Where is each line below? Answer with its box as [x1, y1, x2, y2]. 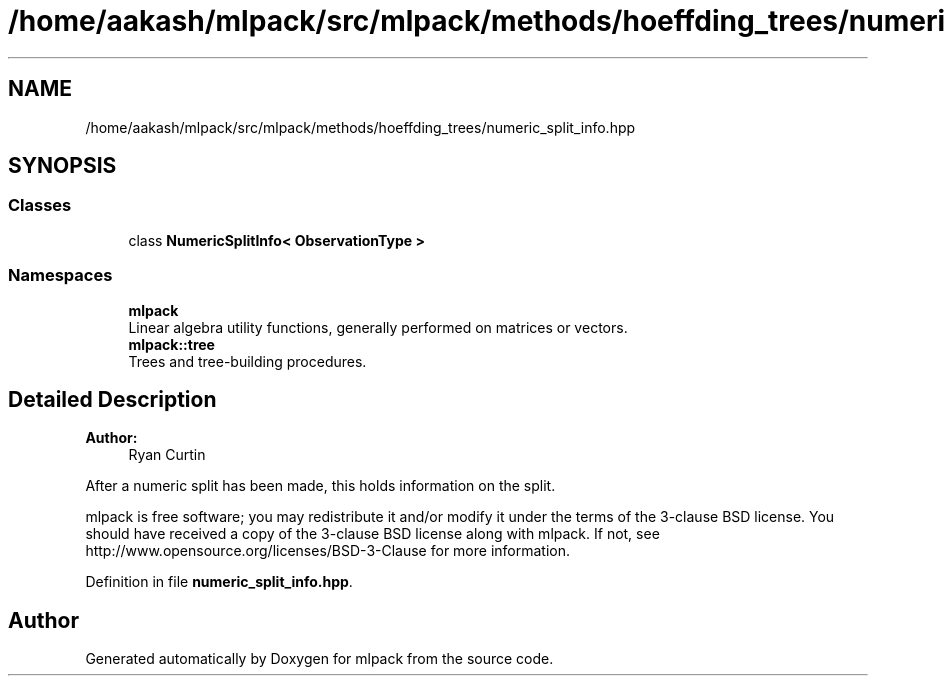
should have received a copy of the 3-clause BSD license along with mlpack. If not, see [85, 525, 660, 543]
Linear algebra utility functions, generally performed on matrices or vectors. [128, 318, 628, 336]
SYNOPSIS [8, 153, 117, 179]
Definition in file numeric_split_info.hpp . [85, 573, 353, 591]
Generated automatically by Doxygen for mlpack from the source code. [85, 650, 554, 668]
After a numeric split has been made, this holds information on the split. [85, 477, 556, 495]
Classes [8, 195, 72, 216]
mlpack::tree [128, 335, 215, 353]
